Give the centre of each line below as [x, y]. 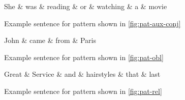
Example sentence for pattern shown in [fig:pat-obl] [84, 57]
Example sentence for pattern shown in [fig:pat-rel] [83, 91]
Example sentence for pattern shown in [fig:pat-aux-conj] [92, 23]
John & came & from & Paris [50, 40]
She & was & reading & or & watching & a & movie [86, 6]
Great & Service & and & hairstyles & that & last [82, 74]
